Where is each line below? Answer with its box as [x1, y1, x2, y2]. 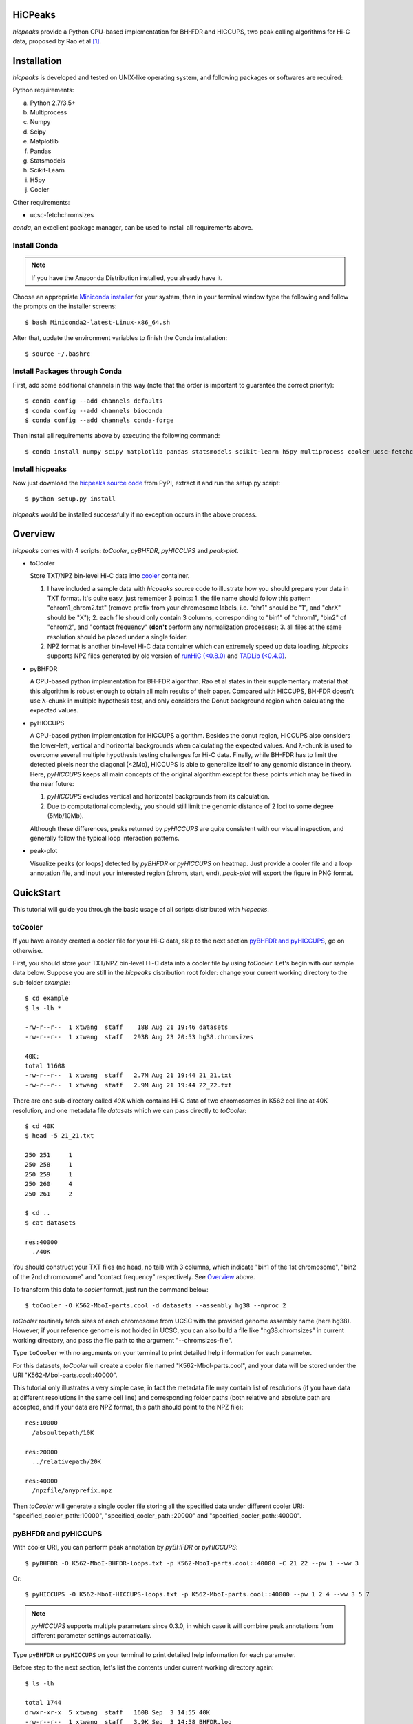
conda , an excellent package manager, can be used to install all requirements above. [12, 223, 253, 232]
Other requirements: [12, 198, 70, 206]
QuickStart [12, 887, 61, 899]
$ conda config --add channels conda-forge [25, 416, 174, 424]
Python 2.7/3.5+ [30, 99, 76, 107]
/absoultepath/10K [32, 1428, 94, 1436]
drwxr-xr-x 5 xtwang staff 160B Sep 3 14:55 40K [25, 1708, 210, 1716]
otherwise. [12, 946, 43, 954]
